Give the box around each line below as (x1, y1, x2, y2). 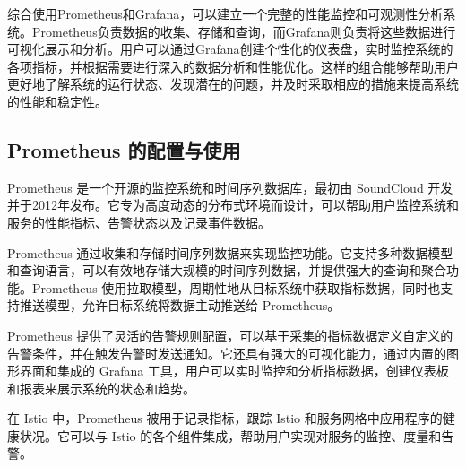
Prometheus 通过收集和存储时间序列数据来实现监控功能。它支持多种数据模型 (7, 243, 453, 262)
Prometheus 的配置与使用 (7, 135, 241, 163)
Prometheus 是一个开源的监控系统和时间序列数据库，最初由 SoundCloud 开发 (7, 177, 453, 196)
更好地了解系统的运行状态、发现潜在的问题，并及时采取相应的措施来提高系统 (7, 74, 459, 93)
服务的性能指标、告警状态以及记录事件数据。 (7, 212, 271, 231)
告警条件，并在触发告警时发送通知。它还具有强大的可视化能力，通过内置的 (7, 343, 446, 362)
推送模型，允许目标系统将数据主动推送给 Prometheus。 (19, 296, 341, 315)
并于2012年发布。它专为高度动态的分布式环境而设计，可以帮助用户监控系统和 (7, 195, 459, 214)
